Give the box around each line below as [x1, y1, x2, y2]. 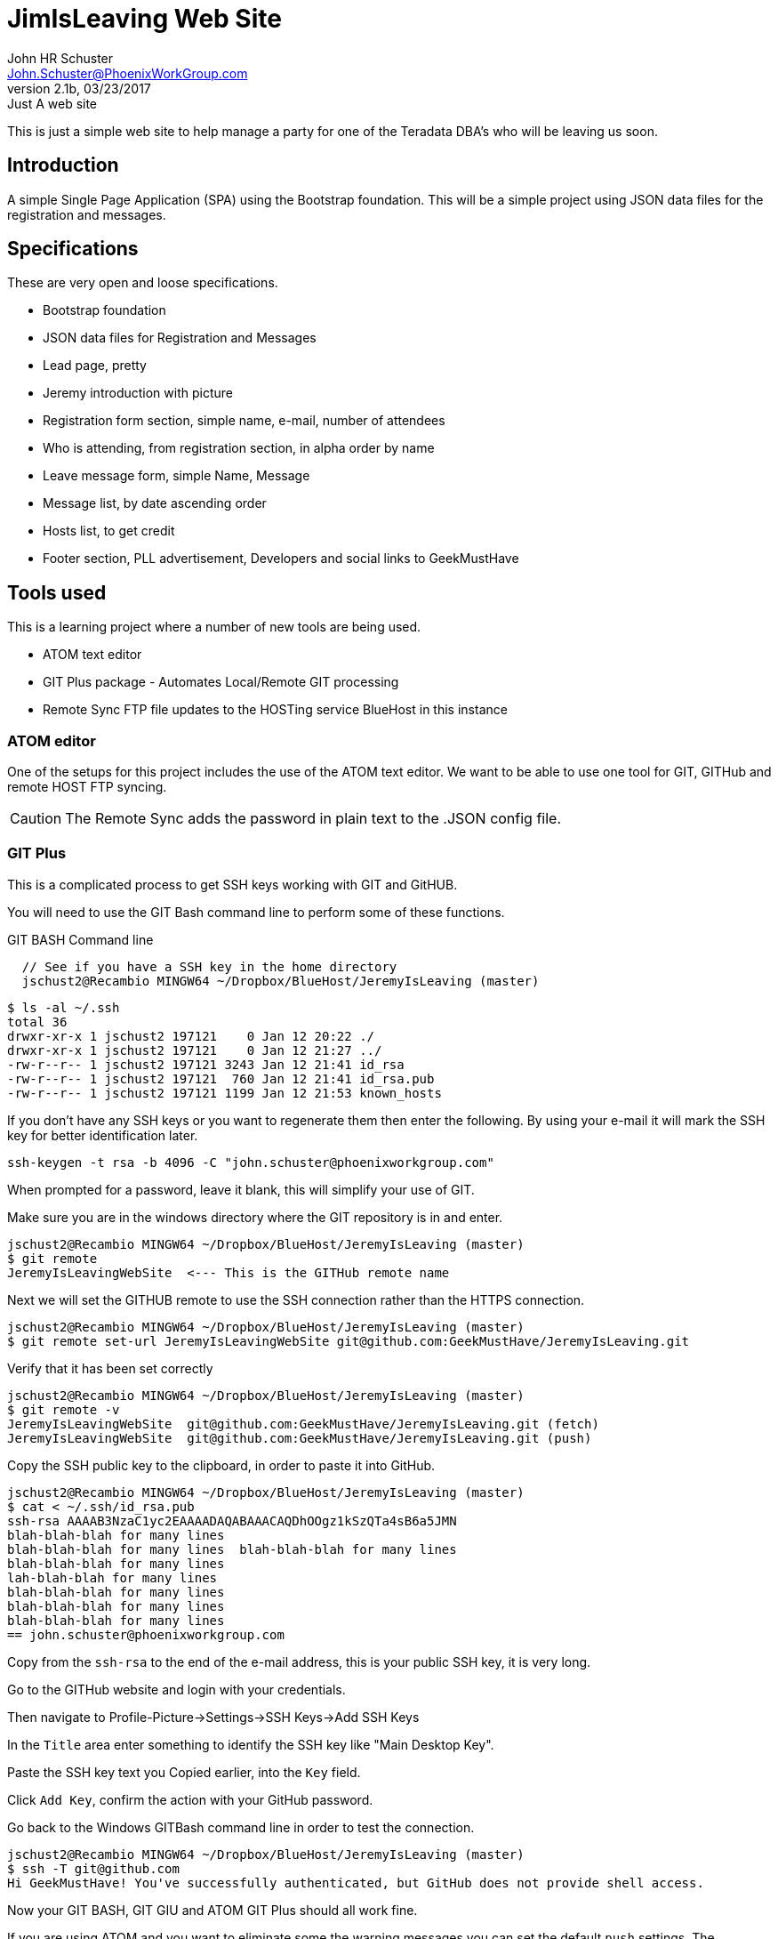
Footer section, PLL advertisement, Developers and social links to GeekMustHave [43, 551, 519, 567]
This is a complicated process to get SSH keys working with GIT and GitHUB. [7, 876, 458, 892]
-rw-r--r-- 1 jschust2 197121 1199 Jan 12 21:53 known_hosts [7, 1085, 442, 1100]
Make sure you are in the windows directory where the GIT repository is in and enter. [7, 1209, 503, 1225]
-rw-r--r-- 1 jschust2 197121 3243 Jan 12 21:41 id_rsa [7, 1057, 405, 1072]
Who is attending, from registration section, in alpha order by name [43, 440, 435, 456]
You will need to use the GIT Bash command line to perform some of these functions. [7, 904, 505, 920]
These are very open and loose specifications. [7, 275, 278, 291]
